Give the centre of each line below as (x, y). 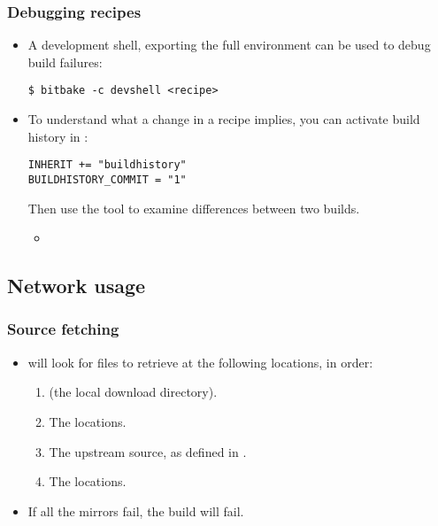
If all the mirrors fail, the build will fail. (136, 511)
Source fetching (63, 329)
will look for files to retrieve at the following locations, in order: (200, 362)
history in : (58, 136)
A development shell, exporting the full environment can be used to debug (229, 45)
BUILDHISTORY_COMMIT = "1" (107, 179)
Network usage (77, 286)
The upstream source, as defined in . (148, 451)
